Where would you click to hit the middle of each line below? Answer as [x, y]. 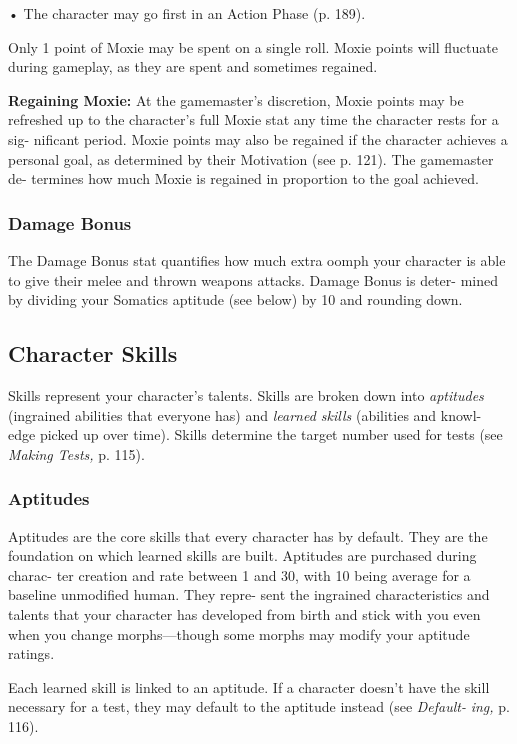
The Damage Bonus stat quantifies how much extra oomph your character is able [257, 259]
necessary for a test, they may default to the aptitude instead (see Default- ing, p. [259, 706]
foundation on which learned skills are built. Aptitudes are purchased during [242, 555]
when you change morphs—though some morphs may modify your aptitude [239, 633]
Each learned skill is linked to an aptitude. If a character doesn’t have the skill [249, 686]
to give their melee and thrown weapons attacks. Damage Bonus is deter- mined [253, 279]
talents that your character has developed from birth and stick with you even [244, 613]
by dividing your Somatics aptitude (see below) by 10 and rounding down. [235, 299]
